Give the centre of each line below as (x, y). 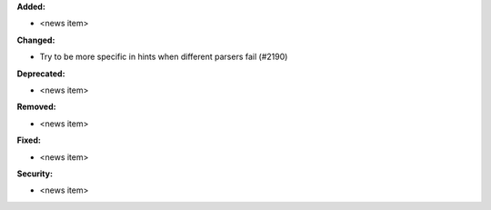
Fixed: (29, 140)
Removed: (36, 107)
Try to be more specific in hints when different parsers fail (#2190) (164, 57)
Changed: (36, 40)
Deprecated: (41, 74)
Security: (35, 174)
